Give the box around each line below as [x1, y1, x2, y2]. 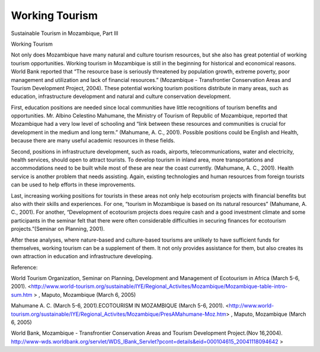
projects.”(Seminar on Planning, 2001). [11, 226, 105, 233]
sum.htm [11, 291, 33, 298]
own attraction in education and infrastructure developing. [11, 253, 153, 260]
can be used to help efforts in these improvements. [11, 181, 136, 188]
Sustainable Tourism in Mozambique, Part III [11, 30, 119, 37]
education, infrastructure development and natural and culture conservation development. [11, 93, 231, 100]
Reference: [11, 264, 38, 271]
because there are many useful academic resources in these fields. [11, 137, 175, 144]
